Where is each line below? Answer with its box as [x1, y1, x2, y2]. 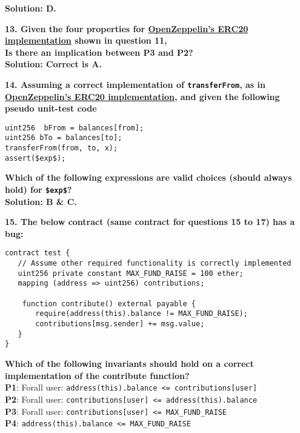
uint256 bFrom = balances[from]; [5, 123, 144, 132]
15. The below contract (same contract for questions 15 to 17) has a [5, 215, 295, 228]
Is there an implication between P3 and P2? [5, 45, 193, 58]
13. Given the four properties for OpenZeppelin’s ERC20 [5, 22, 248, 35]
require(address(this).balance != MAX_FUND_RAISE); [35, 309, 248, 318]
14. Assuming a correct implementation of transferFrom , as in [5, 78, 265, 90]
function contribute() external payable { [22, 299, 196, 308]
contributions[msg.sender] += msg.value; [35, 320, 205, 329]
